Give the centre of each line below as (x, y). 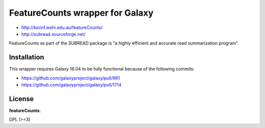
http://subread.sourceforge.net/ (53, 34)
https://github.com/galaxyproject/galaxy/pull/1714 (71, 85)
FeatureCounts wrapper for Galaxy (81, 13)
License (21, 99)
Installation (26, 57)
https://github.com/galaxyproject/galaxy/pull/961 (71, 78)
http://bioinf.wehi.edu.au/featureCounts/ (62, 27)
